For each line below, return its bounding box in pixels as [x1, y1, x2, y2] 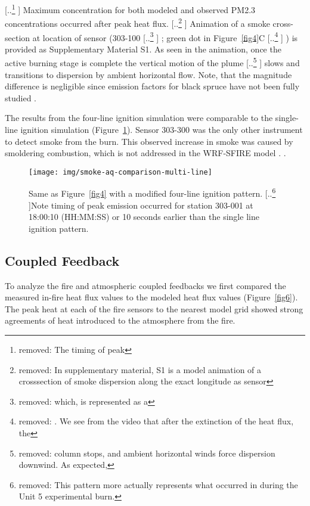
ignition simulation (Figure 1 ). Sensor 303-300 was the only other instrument [20, 123, 303, 135]
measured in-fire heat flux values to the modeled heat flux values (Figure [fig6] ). [5, 291, 298, 303]
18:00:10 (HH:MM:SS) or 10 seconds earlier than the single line [29, 210, 259, 223]
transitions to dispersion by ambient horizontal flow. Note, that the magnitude [5, 68, 292, 80]
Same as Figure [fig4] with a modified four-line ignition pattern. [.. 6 [29, 185, 276, 200]
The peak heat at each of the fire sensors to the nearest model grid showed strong [5, 302, 303, 315]
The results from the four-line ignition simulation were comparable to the [5, 111, 273, 124]
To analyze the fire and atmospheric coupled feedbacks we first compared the [5, 279, 286, 291]
